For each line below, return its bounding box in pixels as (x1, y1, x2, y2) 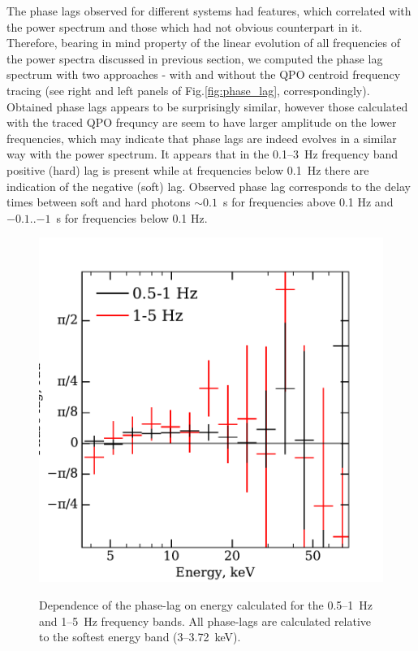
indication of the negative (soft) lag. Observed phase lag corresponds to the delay (6, 177, 411, 194)
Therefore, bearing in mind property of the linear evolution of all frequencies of (6, 34, 400, 51)
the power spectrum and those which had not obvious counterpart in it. (6, 18, 363, 35)
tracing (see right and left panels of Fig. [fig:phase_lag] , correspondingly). (6, 81, 370, 98)
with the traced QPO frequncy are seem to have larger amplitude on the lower (6, 114, 397, 131)
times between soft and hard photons (6, 193, 191, 210)
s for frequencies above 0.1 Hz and (222, 193, 394, 210)
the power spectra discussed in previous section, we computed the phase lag (6, 50, 383, 67)
